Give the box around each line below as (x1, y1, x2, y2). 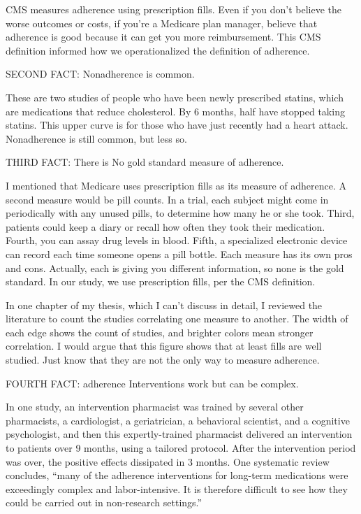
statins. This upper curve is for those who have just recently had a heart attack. (6, 117, 348, 132)
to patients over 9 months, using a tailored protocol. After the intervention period (6, 441, 356, 455)
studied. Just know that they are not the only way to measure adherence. (6, 352, 320, 367)
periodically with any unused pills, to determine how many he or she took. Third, (6, 206, 355, 220)
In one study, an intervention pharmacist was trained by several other (6, 399, 304, 414)
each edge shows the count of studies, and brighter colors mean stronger (6, 324, 314, 339)
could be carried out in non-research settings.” (6, 495, 202, 510)
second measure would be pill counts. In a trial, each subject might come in (6, 192, 329, 206)
